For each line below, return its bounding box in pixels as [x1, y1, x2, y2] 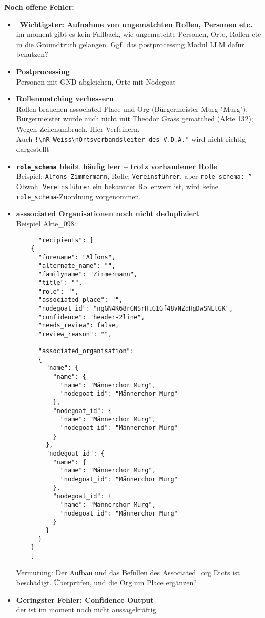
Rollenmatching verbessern [16, 93, 114, 104]
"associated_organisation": [38, 347, 134, 355]
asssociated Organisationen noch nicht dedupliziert [16, 208, 199, 219]
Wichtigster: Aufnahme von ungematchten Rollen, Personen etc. [19, 18, 253, 29]
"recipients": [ [38, 236, 94, 244]
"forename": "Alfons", [38, 253, 116, 261]
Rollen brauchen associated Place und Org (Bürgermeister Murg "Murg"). [16, 103, 248, 114]
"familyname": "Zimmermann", [38, 271, 138, 278]
